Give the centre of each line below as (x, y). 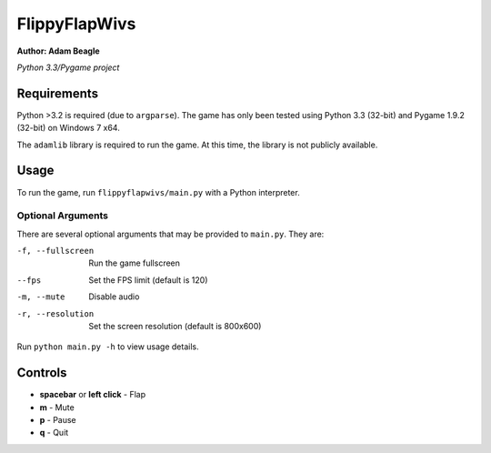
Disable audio (114, 297)
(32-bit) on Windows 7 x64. (68, 128)
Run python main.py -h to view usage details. (108, 347)
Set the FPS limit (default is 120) (148, 280)
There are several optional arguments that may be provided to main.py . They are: (170, 234)
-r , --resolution (55, 313)
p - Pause (58, 420)
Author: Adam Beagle (58, 51)
